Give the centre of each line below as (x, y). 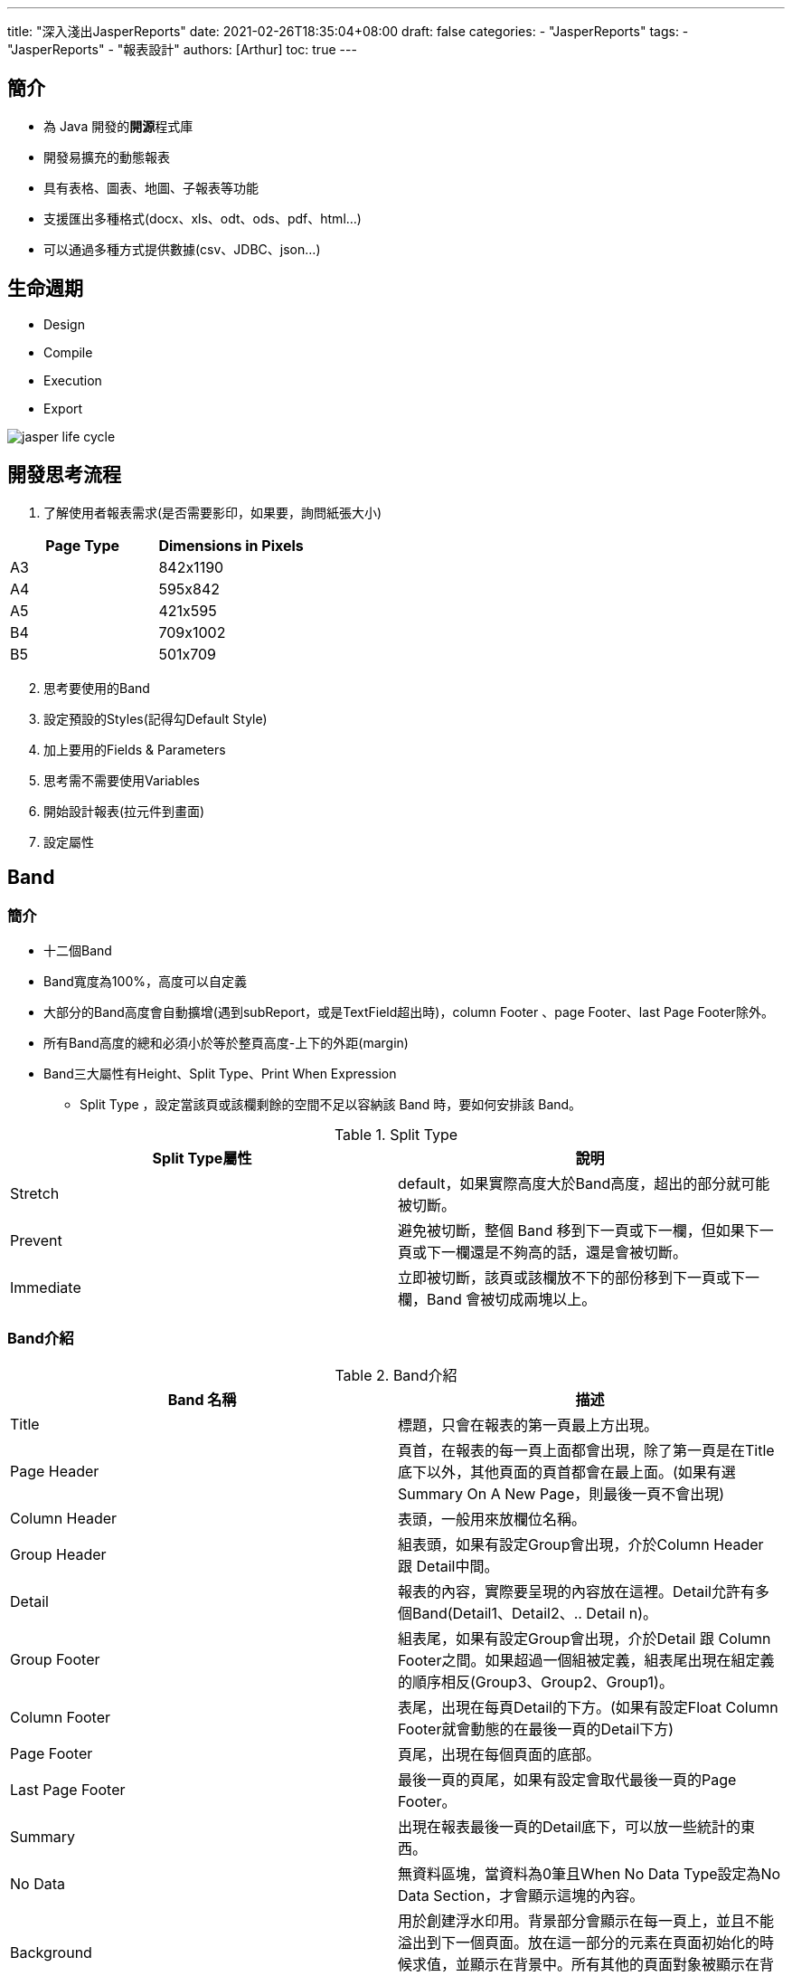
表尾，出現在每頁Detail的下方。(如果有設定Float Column (588, 1707)
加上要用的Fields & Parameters (135, 749)
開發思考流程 (64, 475)
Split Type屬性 (202, 1158)
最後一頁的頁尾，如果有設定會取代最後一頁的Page (567, 1779)
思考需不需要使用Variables (122, 780)
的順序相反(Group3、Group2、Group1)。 (536, 1681)
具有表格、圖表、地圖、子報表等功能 (151, 187)
